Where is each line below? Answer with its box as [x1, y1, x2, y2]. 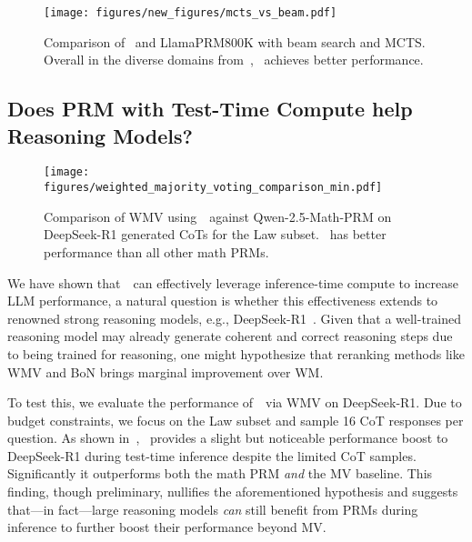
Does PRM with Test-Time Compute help [7, 95, 413, 123]
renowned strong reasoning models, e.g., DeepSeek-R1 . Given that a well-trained [7, 308, 462, 327]
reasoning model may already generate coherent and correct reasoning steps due [7, 326, 453, 346]
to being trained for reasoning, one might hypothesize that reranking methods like [7, 344, 465, 363]
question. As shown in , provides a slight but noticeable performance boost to [7, 428, 448, 447]
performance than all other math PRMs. [44, 242, 269, 261]
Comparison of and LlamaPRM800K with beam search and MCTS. [44, 32, 426, 51]
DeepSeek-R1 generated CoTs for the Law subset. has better [44, 225, 387, 244]
